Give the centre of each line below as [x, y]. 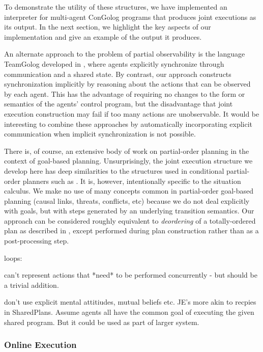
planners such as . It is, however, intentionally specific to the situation [132, 181]
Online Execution [40, 345]
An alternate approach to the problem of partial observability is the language [125, 54]
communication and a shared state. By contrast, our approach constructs [118, 74]
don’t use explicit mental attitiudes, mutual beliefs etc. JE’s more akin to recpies [130, 302]
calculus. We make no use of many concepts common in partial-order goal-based [129, 191]
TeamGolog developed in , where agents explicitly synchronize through [114, 63]
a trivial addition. [32, 285]
